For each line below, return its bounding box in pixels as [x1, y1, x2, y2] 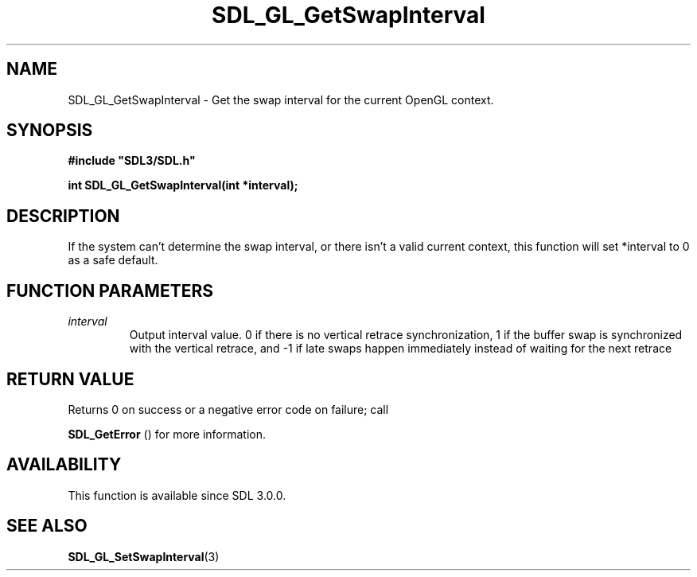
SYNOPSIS [6, 120, 93, 141]
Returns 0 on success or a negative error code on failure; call [68, 402, 389, 416]
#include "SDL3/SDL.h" [68, 154, 196, 168]
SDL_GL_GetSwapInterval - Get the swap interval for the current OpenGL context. [68, 92, 494, 107]
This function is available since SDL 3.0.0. [68, 488, 286, 502]
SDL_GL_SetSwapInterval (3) [68, 549, 220, 563]
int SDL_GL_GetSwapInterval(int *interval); [68, 178, 298, 193]
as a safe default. [68, 253, 158, 267]
